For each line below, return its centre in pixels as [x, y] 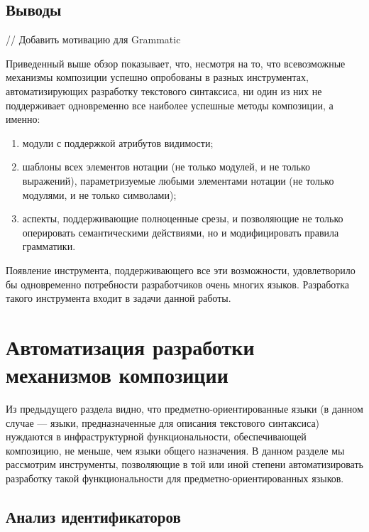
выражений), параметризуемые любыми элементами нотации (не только [178, 180]
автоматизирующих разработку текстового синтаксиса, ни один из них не [164, 91]
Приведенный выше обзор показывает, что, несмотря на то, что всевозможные [176, 63]
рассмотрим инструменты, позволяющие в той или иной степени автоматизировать [184, 464]
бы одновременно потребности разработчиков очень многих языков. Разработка [178, 284]
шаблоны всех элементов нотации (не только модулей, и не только [166, 167]
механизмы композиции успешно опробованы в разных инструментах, [157, 77]
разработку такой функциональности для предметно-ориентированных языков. [175, 478]
